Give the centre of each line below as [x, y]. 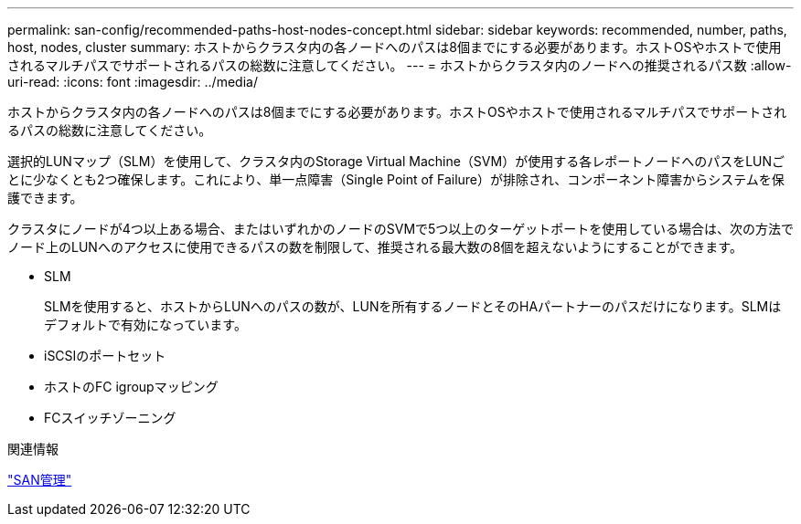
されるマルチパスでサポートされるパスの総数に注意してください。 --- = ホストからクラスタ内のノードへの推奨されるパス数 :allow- [400, 65]
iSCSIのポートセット [105, 356]
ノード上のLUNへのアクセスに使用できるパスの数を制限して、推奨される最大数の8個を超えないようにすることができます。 [375, 247]
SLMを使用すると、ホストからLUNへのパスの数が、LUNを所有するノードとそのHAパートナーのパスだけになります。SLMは [413, 306]
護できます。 [45, 198]
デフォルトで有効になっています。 [145, 325]
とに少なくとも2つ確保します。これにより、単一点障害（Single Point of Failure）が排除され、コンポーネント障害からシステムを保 [396, 179]
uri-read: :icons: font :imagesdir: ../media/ [133, 82]
